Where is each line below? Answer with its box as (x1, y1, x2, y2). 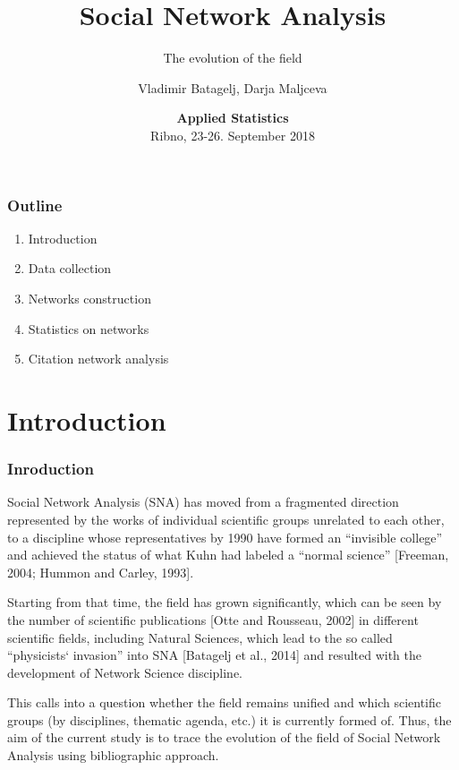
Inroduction (7, 458, 94, 480)
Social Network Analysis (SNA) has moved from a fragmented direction (7, 492, 399, 511)
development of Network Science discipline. (7, 663, 242, 681)
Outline (7, 193, 63, 216)
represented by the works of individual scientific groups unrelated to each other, (7, 509, 445, 528)
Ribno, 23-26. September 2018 (150, 125, 315, 144)
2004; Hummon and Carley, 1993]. (7, 562, 194, 581)
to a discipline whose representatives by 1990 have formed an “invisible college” (7, 527, 443, 546)
